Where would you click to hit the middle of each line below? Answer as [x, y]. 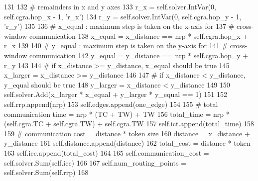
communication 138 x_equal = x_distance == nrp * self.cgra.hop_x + [139, 36]
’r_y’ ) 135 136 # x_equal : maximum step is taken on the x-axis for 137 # [119, 26]
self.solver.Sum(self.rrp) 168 [46, 172]
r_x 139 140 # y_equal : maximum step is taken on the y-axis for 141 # [116, 45]
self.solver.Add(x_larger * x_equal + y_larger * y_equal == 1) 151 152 [116, 94]
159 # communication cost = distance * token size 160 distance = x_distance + [127, 133]
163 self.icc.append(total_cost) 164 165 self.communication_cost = [107, 152]
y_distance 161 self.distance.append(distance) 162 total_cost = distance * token [127, 143]
